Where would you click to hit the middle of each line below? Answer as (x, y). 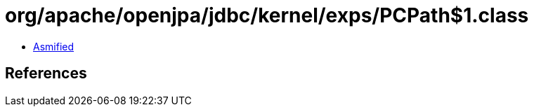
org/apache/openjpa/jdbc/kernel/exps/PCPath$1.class (267, 15)
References (46, 73)
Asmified (54, 46)
